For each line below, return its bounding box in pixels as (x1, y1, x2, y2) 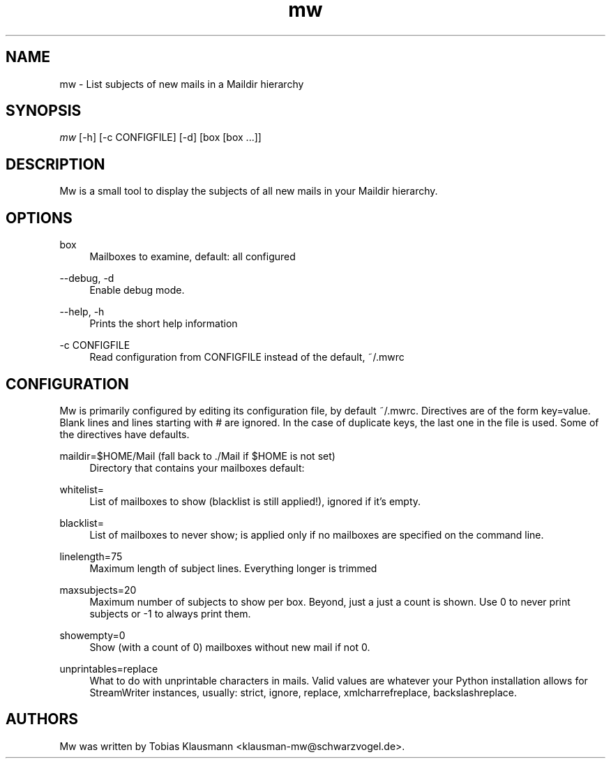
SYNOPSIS (6, 102, 82, 120)
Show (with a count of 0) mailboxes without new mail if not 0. (89, 641, 370, 653)
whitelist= (59, 483, 105, 495)
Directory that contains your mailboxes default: (89, 461, 305, 474)
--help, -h (59, 306, 105, 318)
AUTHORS (6, 710, 79, 728)
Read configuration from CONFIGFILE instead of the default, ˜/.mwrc (89, 351, 405, 364)
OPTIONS (6, 209, 73, 227)
